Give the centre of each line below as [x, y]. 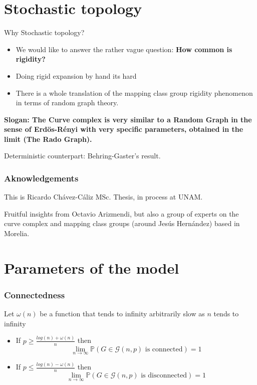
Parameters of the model [92, 267]
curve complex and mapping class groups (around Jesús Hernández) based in [122, 223]
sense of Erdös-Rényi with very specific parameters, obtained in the [124, 129]
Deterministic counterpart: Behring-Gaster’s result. [82, 156]
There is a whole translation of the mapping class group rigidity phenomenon [134, 92]
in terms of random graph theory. [67, 103]
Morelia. [17, 233]
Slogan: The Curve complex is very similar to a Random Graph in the [128, 119]
